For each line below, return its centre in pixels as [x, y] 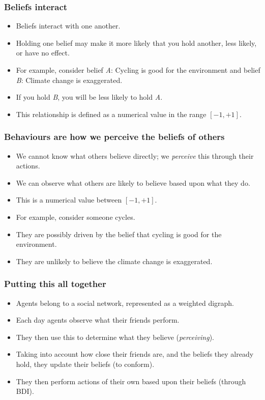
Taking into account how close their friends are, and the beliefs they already [135, 354]
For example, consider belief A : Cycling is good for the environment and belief [138, 70]
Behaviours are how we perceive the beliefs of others [114, 137]
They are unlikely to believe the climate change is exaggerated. [114, 261]
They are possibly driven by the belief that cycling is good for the [119, 234]
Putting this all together [55, 284]
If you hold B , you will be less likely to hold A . [89, 97]
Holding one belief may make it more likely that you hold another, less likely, [136, 42]
